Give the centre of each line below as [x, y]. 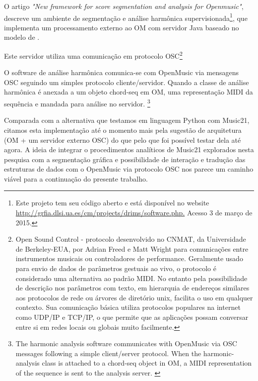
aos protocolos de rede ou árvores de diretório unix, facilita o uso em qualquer [134, 297]
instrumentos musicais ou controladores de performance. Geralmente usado [129, 258]
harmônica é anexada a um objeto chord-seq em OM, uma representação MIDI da [129, 92]
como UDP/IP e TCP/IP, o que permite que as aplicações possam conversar [132, 317]
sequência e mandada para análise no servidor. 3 [77, 103]
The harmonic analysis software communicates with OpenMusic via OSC [126, 343]
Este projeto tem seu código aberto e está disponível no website [112, 203]
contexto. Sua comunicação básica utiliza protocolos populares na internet [128, 307]
